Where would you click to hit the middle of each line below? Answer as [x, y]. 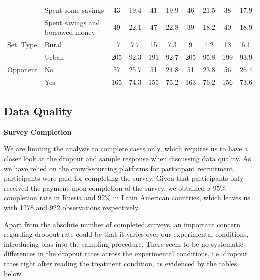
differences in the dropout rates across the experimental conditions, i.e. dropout [126, 253]
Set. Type [22, 45]
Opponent [23, 69]
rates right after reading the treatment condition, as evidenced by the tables [121, 263]
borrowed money [70, 32]
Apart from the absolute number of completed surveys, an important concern [122, 224]
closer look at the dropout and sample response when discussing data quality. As [128, 158]
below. [14, 273]
